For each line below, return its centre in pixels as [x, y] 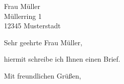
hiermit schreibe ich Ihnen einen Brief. [62, 59]
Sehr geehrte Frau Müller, [43, 42]
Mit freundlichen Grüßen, [43, 75]
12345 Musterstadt [32, 26]
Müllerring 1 [23, 16]
